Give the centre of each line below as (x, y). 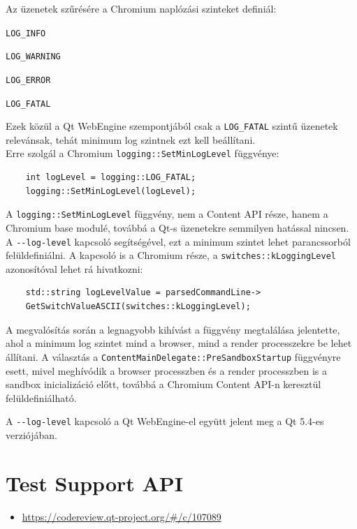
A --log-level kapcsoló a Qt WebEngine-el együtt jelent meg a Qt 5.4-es (165, 421)
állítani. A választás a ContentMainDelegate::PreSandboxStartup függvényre (173, 356)
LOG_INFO (26, 33)
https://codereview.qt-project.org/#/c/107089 (122, 516)
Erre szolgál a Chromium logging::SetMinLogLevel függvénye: (143, 153)
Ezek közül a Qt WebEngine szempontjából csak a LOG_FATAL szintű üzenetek (172, 126)
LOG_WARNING (33, 57)
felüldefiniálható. (41, 397)
